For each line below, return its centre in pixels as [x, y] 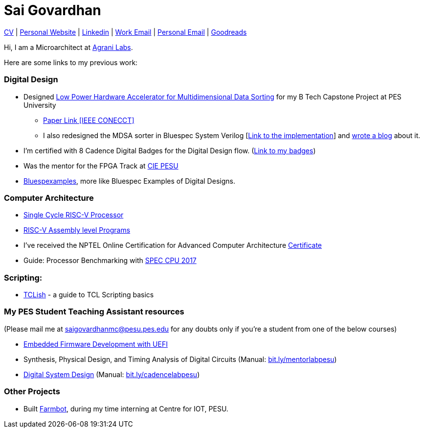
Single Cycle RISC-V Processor [74, 215]
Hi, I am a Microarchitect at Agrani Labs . [68, 47]
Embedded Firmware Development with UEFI [96, 344]
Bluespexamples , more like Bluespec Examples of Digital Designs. [129, 181]
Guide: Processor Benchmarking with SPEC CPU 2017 [110, 261]
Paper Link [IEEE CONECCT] [89, 120]
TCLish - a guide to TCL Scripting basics [89, 295]
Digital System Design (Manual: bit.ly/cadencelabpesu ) [112, 374]
